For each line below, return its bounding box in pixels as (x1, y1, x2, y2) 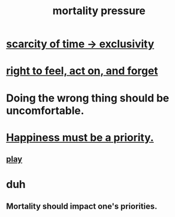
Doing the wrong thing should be (6, 91, 170, 104)
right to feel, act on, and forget (6, 64, 158, 78)
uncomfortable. (6, 104, 84, 117)
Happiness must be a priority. (6, 131, 154, 144)
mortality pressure (52, 4, 146, 18)
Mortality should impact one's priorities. (6, 201, 157, 211)
